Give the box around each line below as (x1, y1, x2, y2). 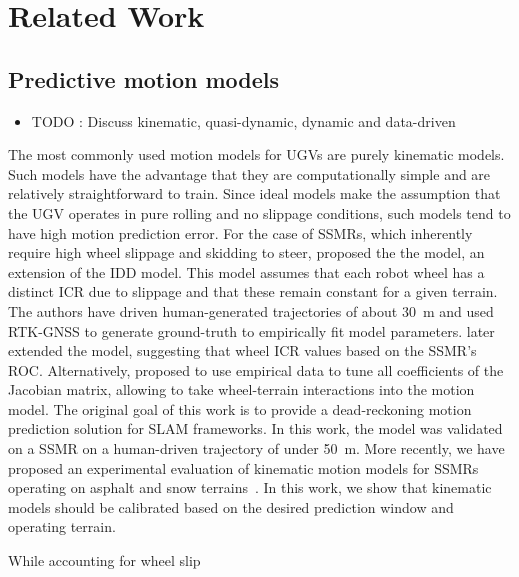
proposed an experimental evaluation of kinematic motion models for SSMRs (8, 457, 479, 478)
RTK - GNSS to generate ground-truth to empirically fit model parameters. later (8, 320, 495, 341)
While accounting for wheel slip (8, 550, 201, 571)
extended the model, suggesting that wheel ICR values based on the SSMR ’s (8, 340, 477, 361)
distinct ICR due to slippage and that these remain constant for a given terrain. (8, 281, 498, 302)
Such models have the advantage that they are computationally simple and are (8, 163, 491, 184)
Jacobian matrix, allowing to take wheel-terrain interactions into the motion (8, 379, 475, 400)
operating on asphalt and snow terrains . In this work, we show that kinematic (8, 477, 492, 498)
